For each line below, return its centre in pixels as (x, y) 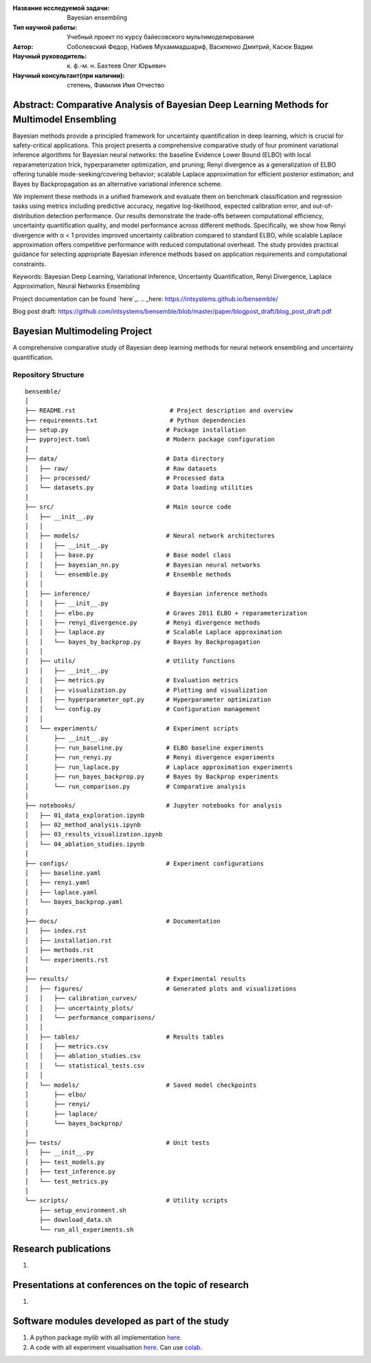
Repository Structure (49, 375)
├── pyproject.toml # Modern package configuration (150, 440)
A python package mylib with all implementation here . (106, 1338)
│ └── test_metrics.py (67, 1181)
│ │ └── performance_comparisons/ (90, 1017)
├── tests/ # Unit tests (117, 1142)
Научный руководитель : (50, 56)
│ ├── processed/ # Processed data (125, 478)
